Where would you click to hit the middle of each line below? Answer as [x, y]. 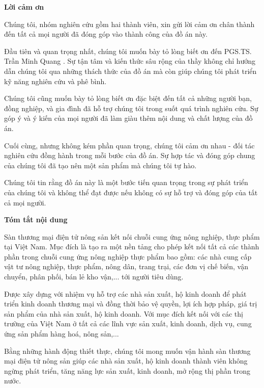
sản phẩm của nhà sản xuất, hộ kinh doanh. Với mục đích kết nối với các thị [124, 313]
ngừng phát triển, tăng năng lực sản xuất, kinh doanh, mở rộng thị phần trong [127, 370]
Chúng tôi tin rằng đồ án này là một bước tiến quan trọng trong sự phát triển [126, 182]
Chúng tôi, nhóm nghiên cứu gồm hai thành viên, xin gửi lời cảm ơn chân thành [129, 24]
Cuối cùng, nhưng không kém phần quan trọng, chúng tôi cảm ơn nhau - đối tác [129, 145]
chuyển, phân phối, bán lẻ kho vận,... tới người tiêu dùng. [94, 277]
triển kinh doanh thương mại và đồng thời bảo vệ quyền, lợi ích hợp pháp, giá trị [131, 304]
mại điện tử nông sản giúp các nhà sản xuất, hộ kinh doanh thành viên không [126, 361]
